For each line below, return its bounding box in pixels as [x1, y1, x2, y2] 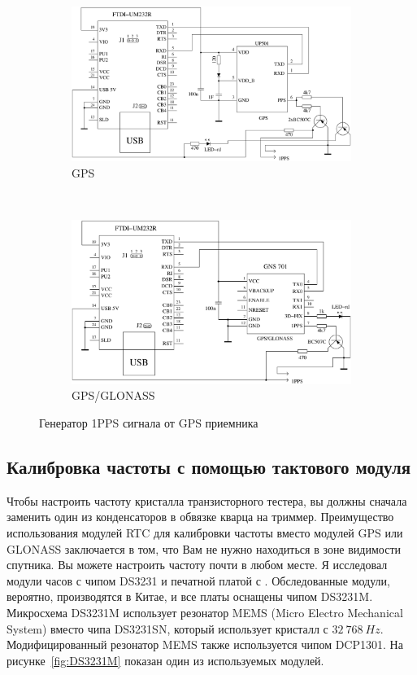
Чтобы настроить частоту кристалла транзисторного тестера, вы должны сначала [7, 492, 407, 509]
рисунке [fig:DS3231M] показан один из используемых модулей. [7, 651, 324, 668]
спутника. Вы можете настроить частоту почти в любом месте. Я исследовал [7, 556, 388, 573]
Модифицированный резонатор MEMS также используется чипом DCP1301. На [7, 636, 403, 653]
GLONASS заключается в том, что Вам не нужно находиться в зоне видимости [7, 540, 401, 557]
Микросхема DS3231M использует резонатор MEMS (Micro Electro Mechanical [7, 603, 403, 620]
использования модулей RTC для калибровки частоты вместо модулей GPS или [7, 524, 403, 541]
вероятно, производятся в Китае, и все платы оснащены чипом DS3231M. [7, 588, 373, 605]
